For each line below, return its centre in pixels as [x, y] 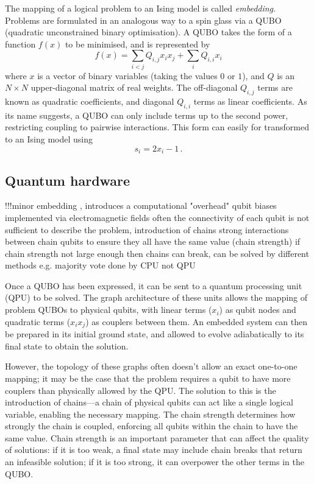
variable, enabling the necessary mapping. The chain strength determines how [150, 414]
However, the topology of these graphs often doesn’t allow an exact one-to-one [151, 366]
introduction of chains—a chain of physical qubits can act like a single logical [149, 402]
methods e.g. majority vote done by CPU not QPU [100, 265]
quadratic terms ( [38, 321]
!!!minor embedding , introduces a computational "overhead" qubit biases [141, 205]
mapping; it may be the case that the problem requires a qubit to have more [148, 378]
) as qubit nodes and [258, 310]
